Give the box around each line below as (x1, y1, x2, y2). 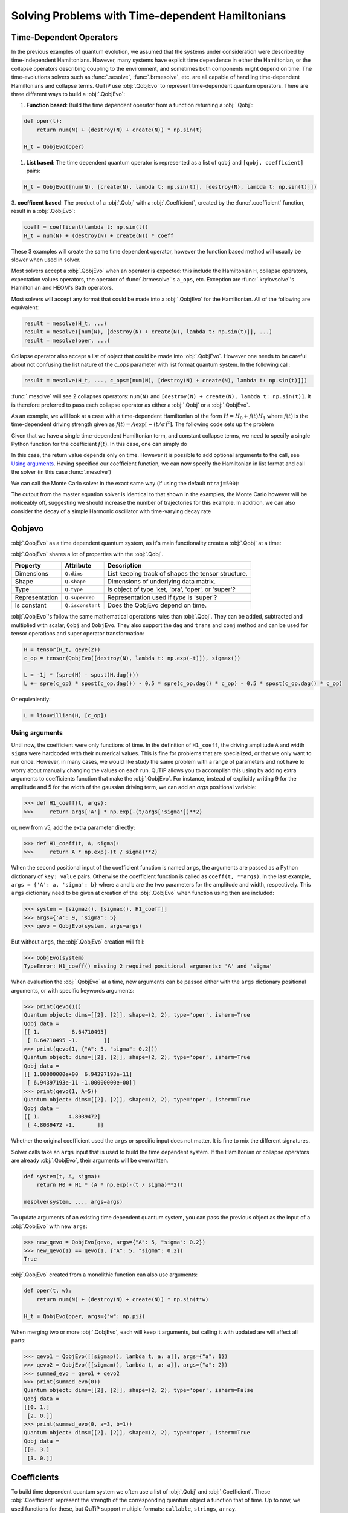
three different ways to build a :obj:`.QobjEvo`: (11, 91, 126, 98)
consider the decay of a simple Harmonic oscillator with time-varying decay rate (11, 507, 211, 514)
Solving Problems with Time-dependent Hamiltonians (11, 9, 286, 22)
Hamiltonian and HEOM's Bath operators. (11, 284, 114, 292)
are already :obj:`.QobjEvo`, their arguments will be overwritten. (11, 1157, 169, 1164)
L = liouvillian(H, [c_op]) (24, 712, 107, 718)
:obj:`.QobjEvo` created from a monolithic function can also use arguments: (11, 1271, 198, 1278)
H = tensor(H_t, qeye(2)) (24, 646, 101, 653)
